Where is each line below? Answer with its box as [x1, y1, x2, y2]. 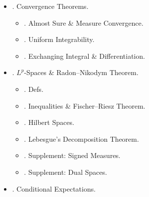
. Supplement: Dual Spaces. [24, 166, 107, 177]
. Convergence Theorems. [12, 1, 89, 11]
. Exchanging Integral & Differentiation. [24, 50, 145, 61]
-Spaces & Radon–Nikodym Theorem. [24, 67, 139, 78]
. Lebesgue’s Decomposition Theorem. [24, 133, 139, 144]
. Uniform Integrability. [24, 34, 95, 44]
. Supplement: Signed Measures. [24, 150, 121, 160]
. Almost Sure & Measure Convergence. [24, 17, 144, 28]
